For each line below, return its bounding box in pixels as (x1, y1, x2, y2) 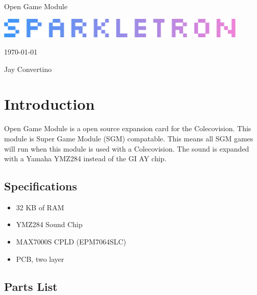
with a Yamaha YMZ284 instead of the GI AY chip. (4, 153, 167, 164)
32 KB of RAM (16, 202, 64, 212)
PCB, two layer (16, 253, 64, 264)
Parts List (4, 278, 58, 294)
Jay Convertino (4, 63, 52, 74)
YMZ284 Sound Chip (16, 219, 83, 230)
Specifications (4, 178, 78, 194)
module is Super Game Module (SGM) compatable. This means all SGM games (4, 133, 253, 143)
